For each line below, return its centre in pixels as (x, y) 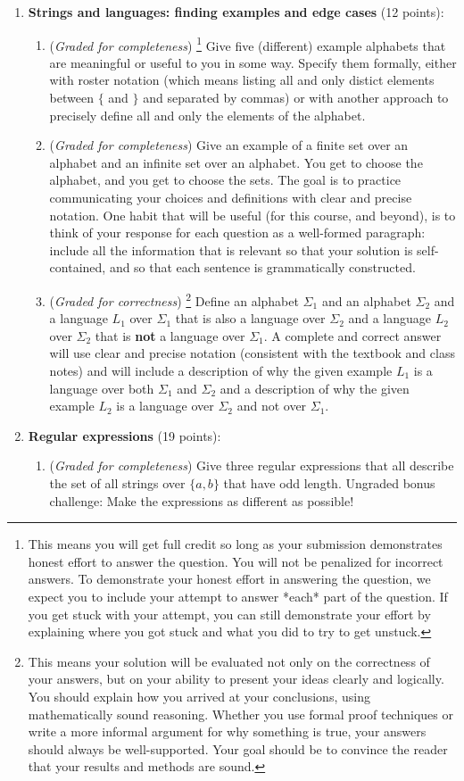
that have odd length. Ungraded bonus (329, 482)
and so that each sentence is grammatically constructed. (262, 267)
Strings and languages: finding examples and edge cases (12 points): (236, 12)
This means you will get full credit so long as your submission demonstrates (235, 544)
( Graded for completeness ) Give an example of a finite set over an (229, 145)
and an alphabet (366, 300)
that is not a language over (170, 335)
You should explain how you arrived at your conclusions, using (199, 696)
